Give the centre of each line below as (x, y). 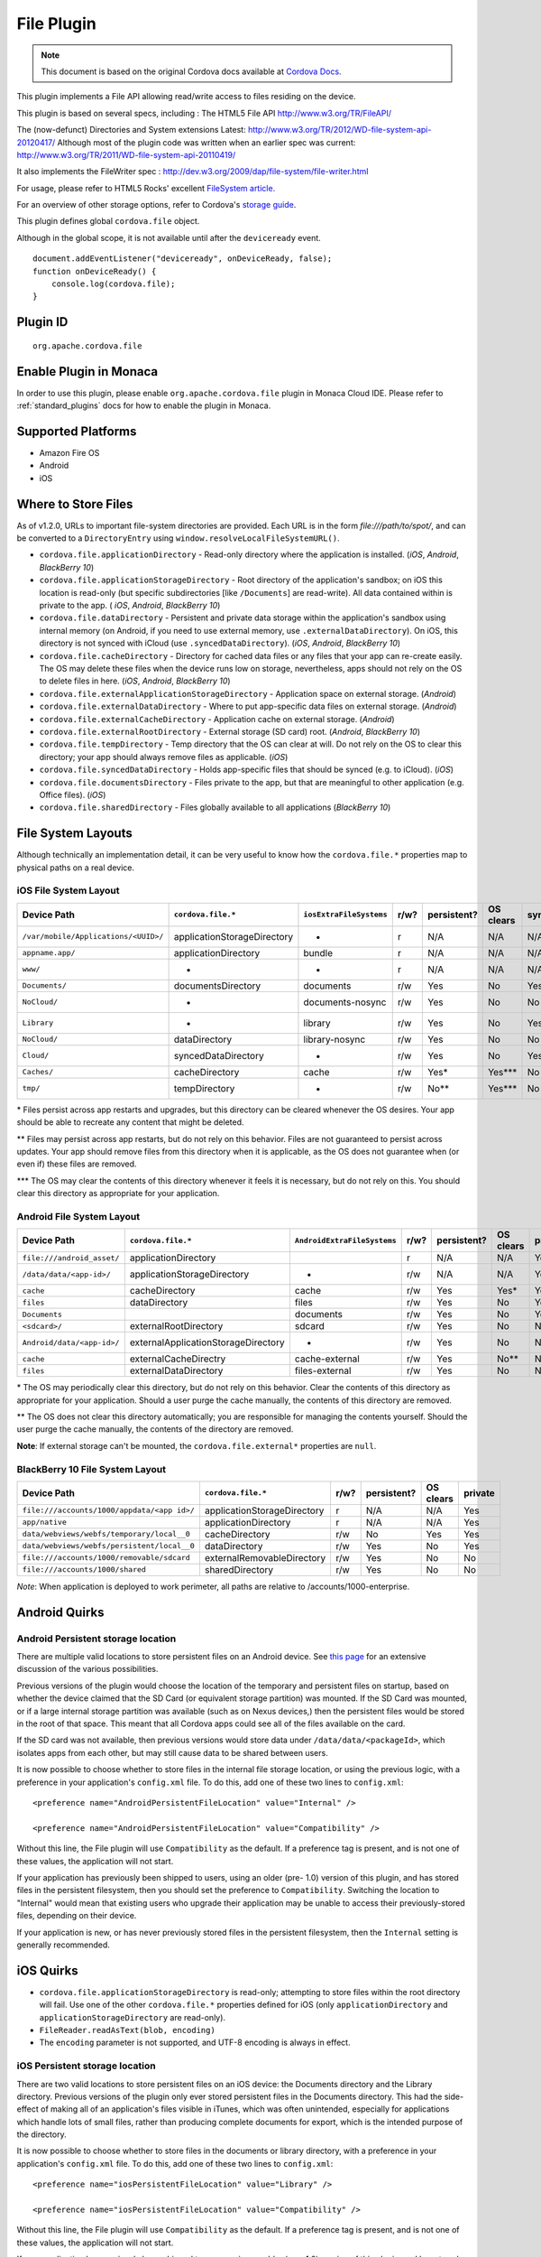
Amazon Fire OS (69, 453)
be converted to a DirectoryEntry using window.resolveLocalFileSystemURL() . (178, 538)
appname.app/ (49, 953)
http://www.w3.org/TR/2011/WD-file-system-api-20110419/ (126, 154)
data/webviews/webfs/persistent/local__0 (108, 1546)
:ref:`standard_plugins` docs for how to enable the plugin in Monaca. (144, 405)
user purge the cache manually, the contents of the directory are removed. (155, 1429)
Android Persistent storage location (96, 1639)
